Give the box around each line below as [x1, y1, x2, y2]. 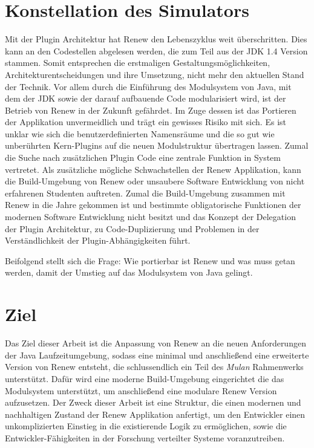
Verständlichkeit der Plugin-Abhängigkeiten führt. [5, 234, 191, 247]
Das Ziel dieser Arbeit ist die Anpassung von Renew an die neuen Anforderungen [5, 337, 306, 349]
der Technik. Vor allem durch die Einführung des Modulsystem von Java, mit [5, 80, 292, 93]
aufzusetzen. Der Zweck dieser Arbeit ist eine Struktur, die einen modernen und [5, 396, 301, 409]
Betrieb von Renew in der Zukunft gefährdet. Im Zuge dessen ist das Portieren [5, 103, 296, 116]
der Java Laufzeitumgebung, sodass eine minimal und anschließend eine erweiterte [5, 348, 309, 361]
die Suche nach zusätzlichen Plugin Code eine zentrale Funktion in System [5, 151, 281, 164]
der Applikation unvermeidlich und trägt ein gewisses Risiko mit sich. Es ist [5, 115, 286, 128]
